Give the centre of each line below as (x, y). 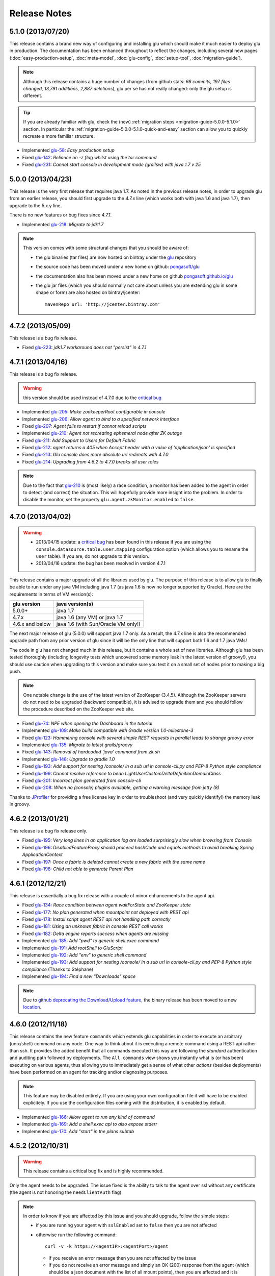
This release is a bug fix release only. (48, 831)
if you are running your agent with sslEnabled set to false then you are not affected (126, 1225)
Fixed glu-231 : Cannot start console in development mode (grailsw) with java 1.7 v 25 (112, 165)
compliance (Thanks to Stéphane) (58, 969)
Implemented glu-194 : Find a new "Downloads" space (79, 976)
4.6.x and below (32, 624)
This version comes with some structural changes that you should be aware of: (106, 248)
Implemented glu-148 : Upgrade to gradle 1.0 (68, 759)
